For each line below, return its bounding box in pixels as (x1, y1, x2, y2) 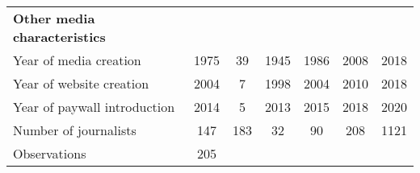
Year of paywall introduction (13, 97, 175, 116)
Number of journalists (13, 121, 136, 139)
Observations (13, 144, 86, 163)
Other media (13, 9, 95, 27)
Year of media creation (13, 51, 141, 69)
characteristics (13, 27, 106, 46)
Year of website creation (13, 74, 149, 93)
